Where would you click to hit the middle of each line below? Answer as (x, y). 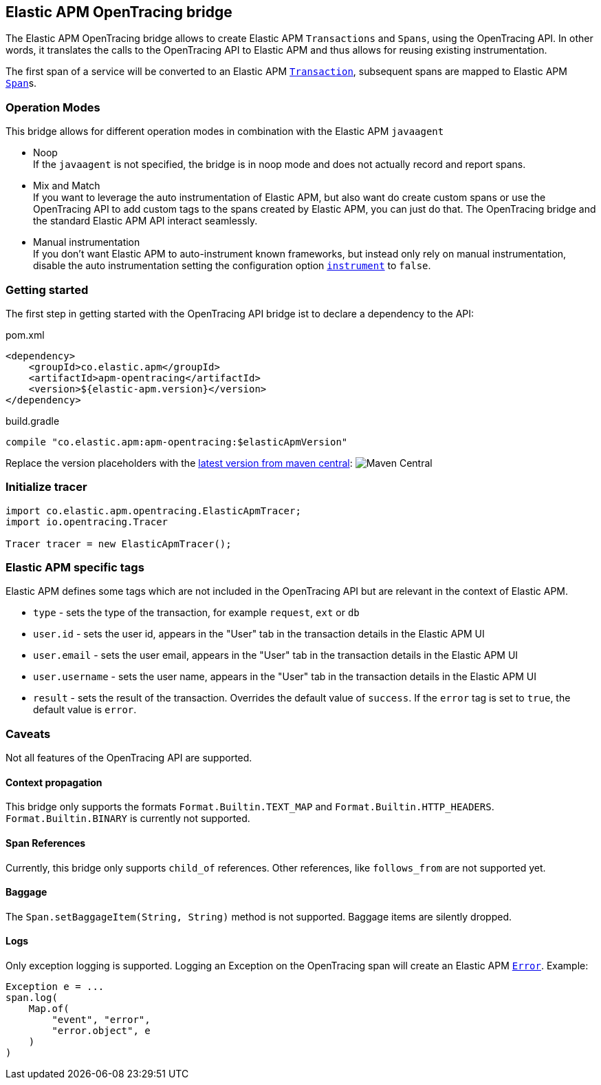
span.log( (32, 998)
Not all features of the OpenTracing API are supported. (129, 758)
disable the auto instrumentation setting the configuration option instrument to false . (232, 266)
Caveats (28, 734)
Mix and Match (67, 186)
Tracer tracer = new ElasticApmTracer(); (119, 544)
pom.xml (25, 335)
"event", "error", (101, 1020)
